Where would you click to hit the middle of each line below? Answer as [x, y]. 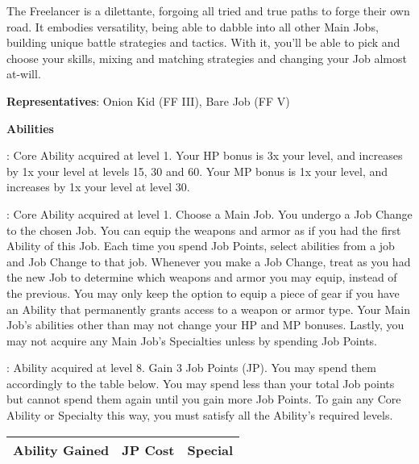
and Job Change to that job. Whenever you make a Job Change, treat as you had [209, 261]
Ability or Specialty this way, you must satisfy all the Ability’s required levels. [200, 415]
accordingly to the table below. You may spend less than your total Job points [201, 383]
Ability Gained [61, 449]
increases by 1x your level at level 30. [98, 187]
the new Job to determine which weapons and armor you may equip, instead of [202, 277]
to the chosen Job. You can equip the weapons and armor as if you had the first [204, 230]
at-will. [24, 74]
